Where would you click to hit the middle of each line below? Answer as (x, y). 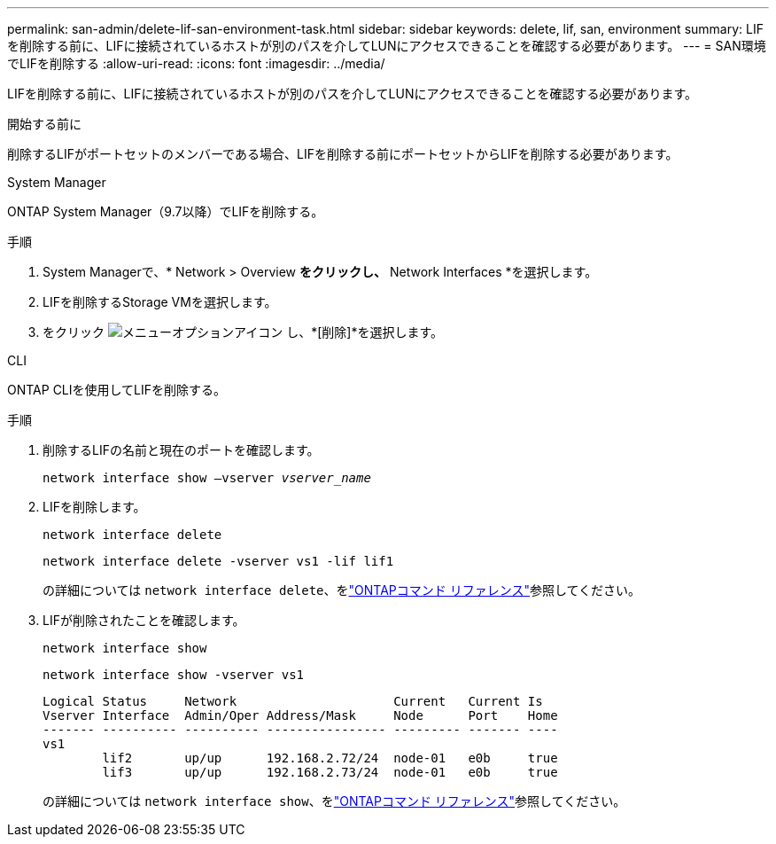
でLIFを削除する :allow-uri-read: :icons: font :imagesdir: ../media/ (196, 63)
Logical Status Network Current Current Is (293, 701)
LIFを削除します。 (94, 507)
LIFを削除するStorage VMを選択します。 (160, 302)
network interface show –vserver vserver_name (207, 478)
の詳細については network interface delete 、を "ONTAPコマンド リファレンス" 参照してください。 (342, 590)
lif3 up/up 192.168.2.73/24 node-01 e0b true (330, 772)
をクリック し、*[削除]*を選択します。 (243, 332)
